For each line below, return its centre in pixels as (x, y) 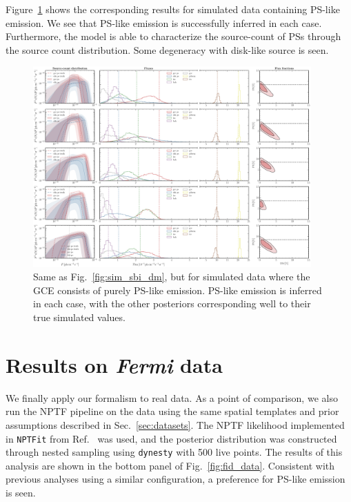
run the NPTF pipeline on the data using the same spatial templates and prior (172, 411)
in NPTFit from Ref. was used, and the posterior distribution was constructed (171, 438)
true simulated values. (79, 317)
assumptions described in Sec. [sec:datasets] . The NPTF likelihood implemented (175, 424)
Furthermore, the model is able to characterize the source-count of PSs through (173, 36)
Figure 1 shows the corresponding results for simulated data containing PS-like (173, 9)
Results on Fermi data (114, 365)
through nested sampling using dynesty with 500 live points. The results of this (174, 452)
